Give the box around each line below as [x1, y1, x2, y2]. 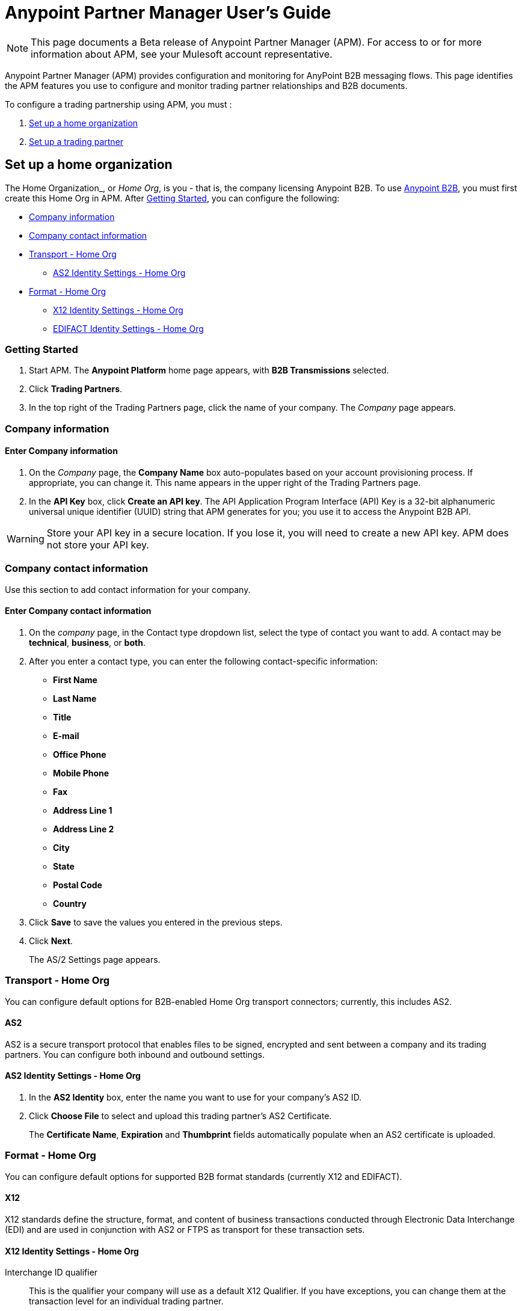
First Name [53, 674, 97, 685]
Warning [7, 532, 45, 545]
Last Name [53, 693, 97, 704]
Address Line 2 [53, 823, 114, 834]
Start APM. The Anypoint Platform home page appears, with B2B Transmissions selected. [29, 365, 389, 376]
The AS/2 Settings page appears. [29, 954, 161, 965]
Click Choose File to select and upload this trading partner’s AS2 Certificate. [29, 1111, 332, 1122]
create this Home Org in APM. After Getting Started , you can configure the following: [5, 192, 340, 203]
